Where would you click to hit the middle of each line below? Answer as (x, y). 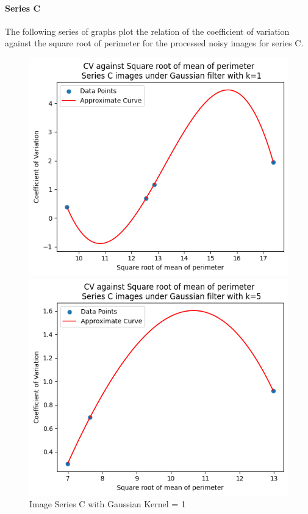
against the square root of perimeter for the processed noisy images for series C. (154, 43)
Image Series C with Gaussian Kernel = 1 (107, 504)
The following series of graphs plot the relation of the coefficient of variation (147, 31)
